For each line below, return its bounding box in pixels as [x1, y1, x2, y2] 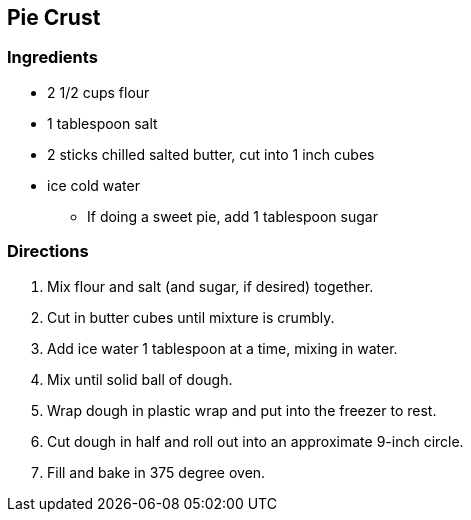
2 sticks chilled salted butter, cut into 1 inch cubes [47, 145, 375, 163]
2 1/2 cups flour [47, 83, 150, 101]
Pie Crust [7, 5, 101, 30]
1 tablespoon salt [47, 114, 158, 132]
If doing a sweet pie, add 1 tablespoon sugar [87, 207, 378, 225]
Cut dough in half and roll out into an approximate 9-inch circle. [47, 432, 464, 450]
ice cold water [47, 176, 140, 194]
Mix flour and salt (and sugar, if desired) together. [47, 277, 374, 295]
